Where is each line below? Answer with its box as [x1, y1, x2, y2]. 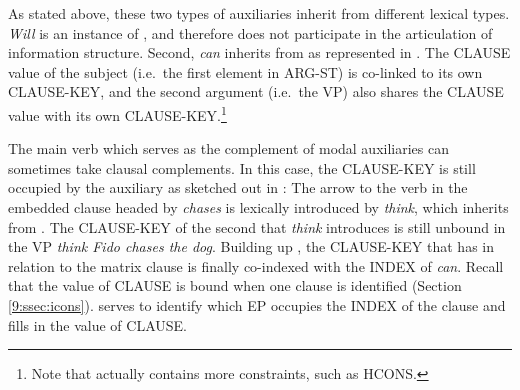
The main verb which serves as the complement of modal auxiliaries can [8, 138, 449, 159]
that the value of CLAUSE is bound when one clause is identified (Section [8, 275, 462, 296]
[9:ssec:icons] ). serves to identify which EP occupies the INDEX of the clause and [8, 294, 506, 315]
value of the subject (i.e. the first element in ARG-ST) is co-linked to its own [8, 61, 483, 82]
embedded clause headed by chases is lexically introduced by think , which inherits [8, 197, 509, 217]
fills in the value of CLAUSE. [8, 314, 187, 335]
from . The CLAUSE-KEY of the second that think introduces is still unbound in [8, 216, 506, 237]
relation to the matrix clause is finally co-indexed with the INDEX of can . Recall [8, 255, 504, 276]
